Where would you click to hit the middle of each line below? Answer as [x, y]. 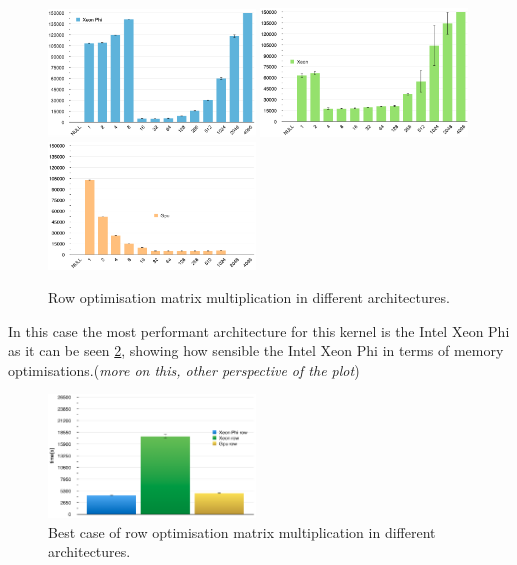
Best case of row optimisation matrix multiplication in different [242, 531]
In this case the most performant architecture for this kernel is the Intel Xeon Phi [259, 330]
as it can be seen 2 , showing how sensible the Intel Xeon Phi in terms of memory [256, 350]
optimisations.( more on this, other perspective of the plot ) [184, 369]
